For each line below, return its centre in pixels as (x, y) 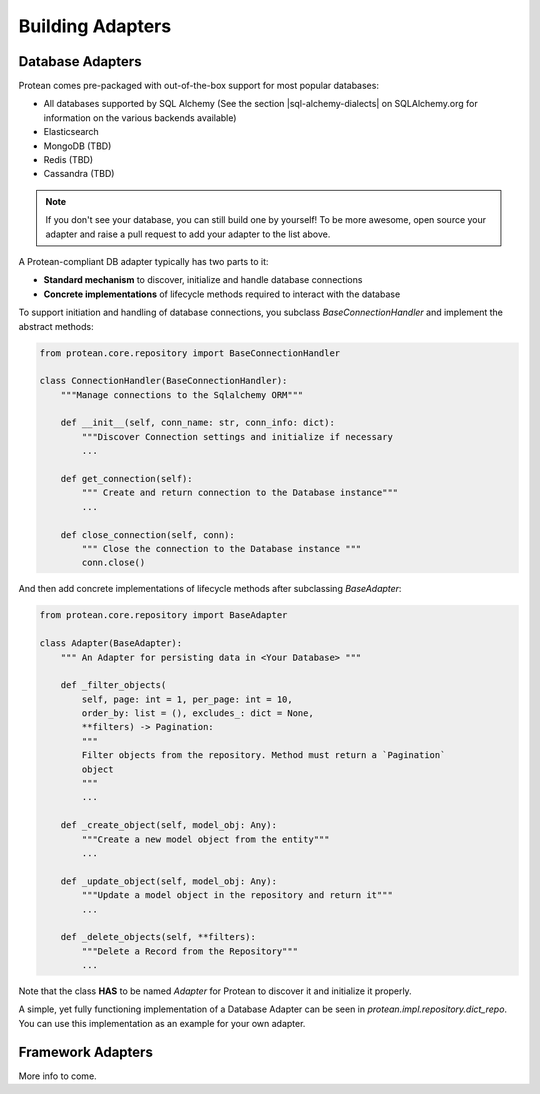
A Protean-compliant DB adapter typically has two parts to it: (143, 261)
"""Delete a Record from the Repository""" (190, 951)
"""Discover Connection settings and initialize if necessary (237, 436)
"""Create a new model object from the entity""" (205, 839)
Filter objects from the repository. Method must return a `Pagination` (263, 755)
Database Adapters (80, 61)
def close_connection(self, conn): (147, 534)
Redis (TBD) (68, 160)
